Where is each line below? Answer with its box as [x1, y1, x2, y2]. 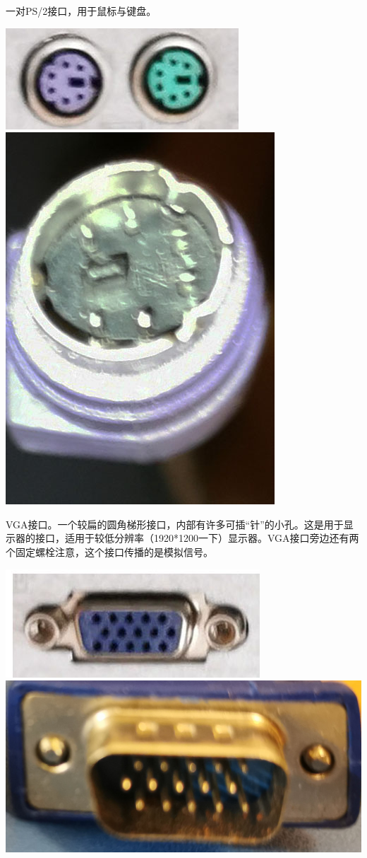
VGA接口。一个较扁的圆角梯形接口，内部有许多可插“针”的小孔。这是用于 [6, 516, 344, 531]
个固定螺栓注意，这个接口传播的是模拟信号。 [6, 544, 213, 559]
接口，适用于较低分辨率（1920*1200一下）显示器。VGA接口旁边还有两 [35, 531, 359, 545]
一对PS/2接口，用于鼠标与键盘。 [6, 4, 157, 18]
